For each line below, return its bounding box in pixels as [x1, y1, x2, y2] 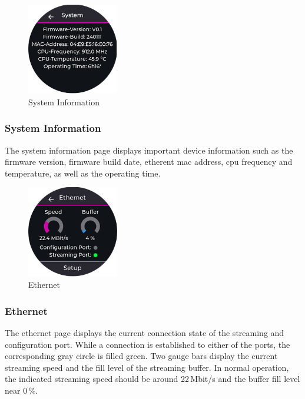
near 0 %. [5, 384, 38, 396]
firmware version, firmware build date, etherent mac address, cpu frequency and [5, 155, 293, 168]
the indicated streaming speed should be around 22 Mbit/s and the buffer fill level [5, 373, 300, 385]
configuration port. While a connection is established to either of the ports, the [5, 338, 290, 350]
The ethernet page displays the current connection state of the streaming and [5, 326, 284, 338]
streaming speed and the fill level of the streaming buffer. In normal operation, [5, 361, 289, 373]
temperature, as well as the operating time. [5, 167, 161, 179]
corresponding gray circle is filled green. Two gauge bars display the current [5, 350, 278, 362]
